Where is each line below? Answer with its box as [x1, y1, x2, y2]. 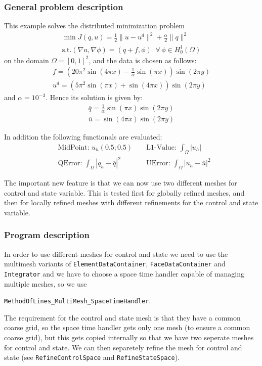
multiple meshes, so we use [4, 278, 87, 289]
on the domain [4, 55, 49, 65]
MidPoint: [58, 144, 90, 151]
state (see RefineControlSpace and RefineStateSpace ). [4, 352, 180, 362]
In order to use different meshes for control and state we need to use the [4, 248, 228, 259]
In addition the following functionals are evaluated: [4, 131, 162, 142]
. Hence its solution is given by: [46, 92, 143, 103]
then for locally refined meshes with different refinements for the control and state [4, 197, 258, 208]
